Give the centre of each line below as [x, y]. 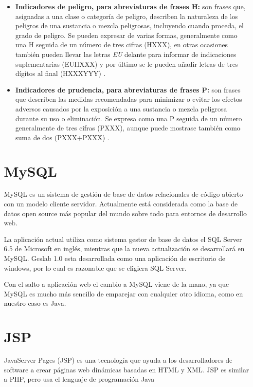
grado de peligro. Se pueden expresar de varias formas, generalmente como [126, 35]
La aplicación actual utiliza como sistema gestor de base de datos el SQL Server [123, 239]
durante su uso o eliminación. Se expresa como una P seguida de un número [129, 118]
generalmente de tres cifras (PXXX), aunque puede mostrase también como [128, 128]
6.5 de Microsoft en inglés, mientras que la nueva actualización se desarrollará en [124, 249]
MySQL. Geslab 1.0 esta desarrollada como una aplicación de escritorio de [115, 258]
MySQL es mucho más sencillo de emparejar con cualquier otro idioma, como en [124, 293]
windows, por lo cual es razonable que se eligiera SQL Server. [95, 267]
